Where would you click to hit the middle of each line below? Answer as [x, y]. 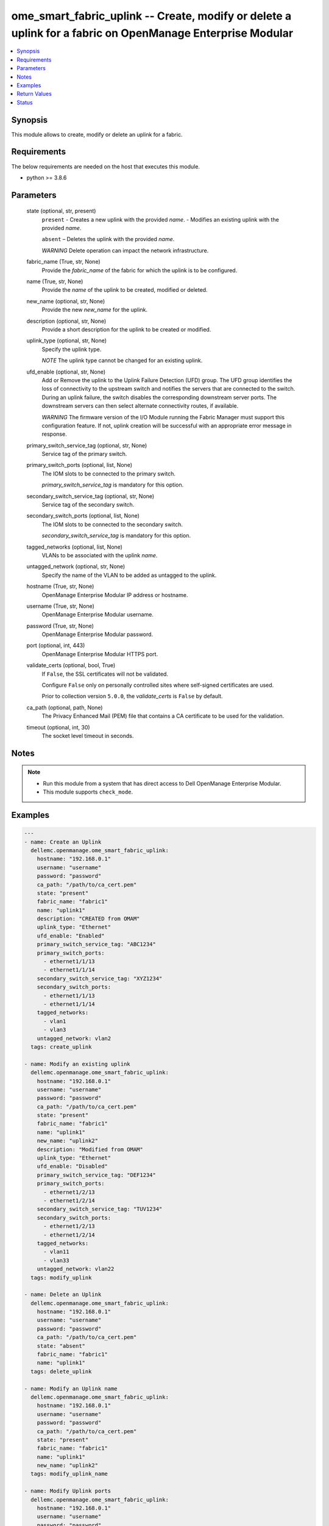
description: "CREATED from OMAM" [88, 919]
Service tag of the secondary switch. [88, 505]
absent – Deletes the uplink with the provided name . [108, 239]
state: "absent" [61, 1346]
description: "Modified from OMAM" [90, 1149]
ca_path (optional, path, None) [65, 707]
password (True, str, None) [60, 626]
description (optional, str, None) [66, 321]
